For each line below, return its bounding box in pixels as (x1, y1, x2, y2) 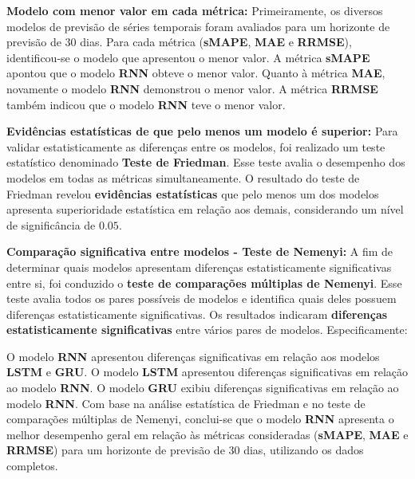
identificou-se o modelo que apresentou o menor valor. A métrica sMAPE (6, 49, 370, 65)
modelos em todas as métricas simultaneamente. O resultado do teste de (6, 169, 360, 186)
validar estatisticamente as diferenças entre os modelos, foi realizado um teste (6, 138, 385, 155)
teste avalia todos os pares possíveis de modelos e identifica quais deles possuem (6, 290, 397, 307)
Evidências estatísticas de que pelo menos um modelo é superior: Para (6, 123, 398, 139)
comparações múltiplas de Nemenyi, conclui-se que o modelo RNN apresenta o (6, 410, 394, 427)
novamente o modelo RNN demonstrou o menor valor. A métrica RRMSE (6, 80, 378, 96)
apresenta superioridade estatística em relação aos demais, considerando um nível (6, 201, 404, 218)
